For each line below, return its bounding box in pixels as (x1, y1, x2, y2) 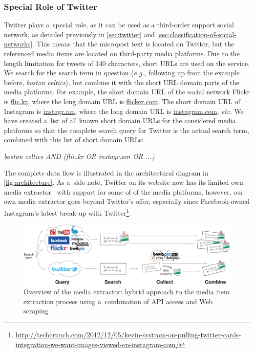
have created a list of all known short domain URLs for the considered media (4, 115, 236, 126)
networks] (4, 39, 33, 49)
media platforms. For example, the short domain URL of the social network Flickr (4, 87, 250, 97)
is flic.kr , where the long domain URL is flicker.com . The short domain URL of (4, 96, 240, 106)
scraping (23, 306, 48, 316)
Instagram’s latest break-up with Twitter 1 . (4, 206, 131, 218)
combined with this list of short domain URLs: (4, 134, 144, 145)
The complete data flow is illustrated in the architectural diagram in (4, 167, 209, 177)
